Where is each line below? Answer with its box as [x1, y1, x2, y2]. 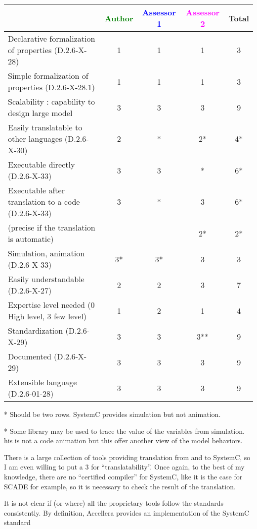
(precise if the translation [8, 222, 95, 233]
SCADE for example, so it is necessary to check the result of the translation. [4, 481, 236, 491]
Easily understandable [8, 273, 85, 285]
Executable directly [8, 159, 75, 170]
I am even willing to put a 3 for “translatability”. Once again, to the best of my [4, 462, 245, 472]
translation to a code [8, 196, 80, 207]
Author [104, 12, 133, 24]
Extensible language [8, 376, 77, 388]
